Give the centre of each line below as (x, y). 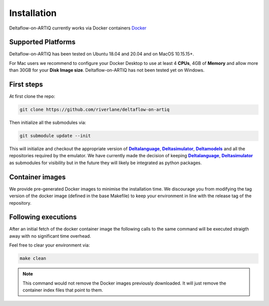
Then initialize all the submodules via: (48, 123)
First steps (26, 85)
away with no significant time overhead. (50, 236)
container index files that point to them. (63, 290)
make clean (33, 259)
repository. (20, 203)
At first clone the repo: (32, 96)
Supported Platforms (42, 42)
